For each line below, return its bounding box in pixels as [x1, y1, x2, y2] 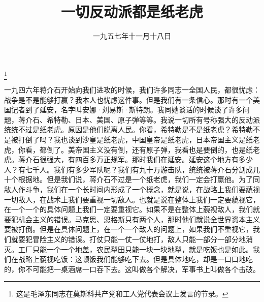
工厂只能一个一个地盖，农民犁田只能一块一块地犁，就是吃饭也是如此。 [18, 244, 253, 254]
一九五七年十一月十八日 [93, 31, 171, 41]
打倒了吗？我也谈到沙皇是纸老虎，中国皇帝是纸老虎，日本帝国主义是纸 [18, 134, 253, 145]
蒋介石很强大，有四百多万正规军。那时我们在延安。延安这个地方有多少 [18, 154, 253, 165]
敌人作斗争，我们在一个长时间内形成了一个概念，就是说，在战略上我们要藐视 [4, 184, 260, 194]
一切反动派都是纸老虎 [60, 1, 203, 22]
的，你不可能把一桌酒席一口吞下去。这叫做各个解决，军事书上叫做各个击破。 [4, 263, 260, 274]
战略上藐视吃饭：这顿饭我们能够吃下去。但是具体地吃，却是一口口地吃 [18, 254, 253, 264]
